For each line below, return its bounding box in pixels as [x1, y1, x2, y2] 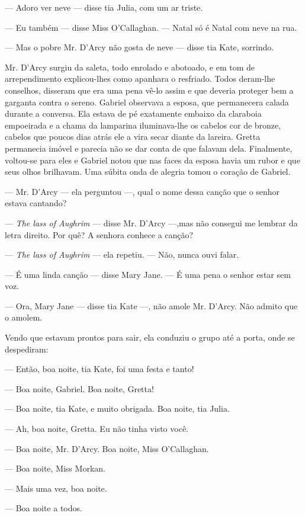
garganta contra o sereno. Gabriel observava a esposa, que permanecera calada [5, 95, 289, 108]
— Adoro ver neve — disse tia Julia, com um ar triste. [5, 1, 203, 13]
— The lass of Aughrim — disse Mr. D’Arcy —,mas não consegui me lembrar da [5, 216, 298, 229]
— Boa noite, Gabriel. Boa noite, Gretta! [5, 382, 154, 395]
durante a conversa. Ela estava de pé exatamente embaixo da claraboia [5, 107, 262, 120]
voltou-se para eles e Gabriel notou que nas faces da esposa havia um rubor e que [5, 153, 300, 166]
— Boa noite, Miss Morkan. [5, 462, 105, 475]
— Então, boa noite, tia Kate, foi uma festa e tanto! [5, 363, 194, 375]
